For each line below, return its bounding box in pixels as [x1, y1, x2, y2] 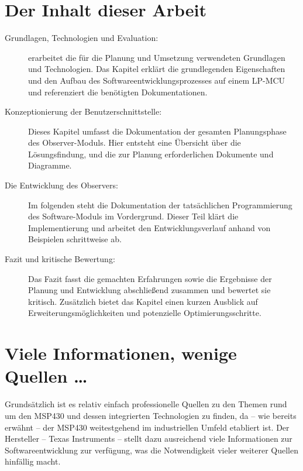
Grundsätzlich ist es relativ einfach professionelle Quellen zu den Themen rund [5, 398, 287, 410]
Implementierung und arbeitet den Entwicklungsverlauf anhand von [28, 221, 271, 233]
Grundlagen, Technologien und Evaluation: [5, 32, 159, 44]
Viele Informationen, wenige [5, 341, 237, 365]
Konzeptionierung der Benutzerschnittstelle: [5, 105, 162, 118]
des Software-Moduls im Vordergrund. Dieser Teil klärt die [28, 210, 239, 222]
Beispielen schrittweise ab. [28, 233, 122, 245]
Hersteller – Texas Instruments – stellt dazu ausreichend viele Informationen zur [5, 432, 292, 445]
